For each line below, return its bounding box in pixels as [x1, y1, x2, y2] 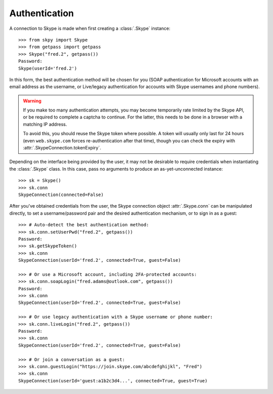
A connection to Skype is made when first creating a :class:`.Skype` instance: [9, 25, 170, 31]
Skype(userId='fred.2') [18, 65, 77, 71]
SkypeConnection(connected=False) [18, 191, 104, 198]
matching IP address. [23, 121, 67, 127]
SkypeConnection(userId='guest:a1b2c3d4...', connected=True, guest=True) [18, 378, 208, 383]
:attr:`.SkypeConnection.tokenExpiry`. [23, 145, 101, 151]
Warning [23, 98, 41, 104]
